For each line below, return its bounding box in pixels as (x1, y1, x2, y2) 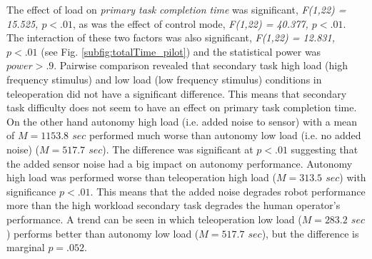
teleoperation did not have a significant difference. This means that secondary (6, 86, 347, 101)
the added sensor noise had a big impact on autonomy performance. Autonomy (6, 156, 353, 171)
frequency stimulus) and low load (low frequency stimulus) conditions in (6, 71, 322, 86)
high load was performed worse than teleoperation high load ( (6, 170, 276, 185)
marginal (6, 240, 45, 255)
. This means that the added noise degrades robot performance (90, 183, 366, 198)
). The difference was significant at (102, 141, 253, 156)
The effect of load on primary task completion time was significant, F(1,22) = (6, 2, 346, 16)
